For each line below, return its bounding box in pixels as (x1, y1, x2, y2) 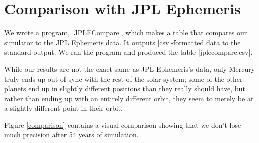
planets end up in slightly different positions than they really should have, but (4, 83, 245, 94)
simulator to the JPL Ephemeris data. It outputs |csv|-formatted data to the (4, 37, 241, 47)
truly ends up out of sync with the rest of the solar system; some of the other (4, 73, 243, 84)
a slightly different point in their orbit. (4, 103, 123, 113)
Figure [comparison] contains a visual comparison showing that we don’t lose (4, 119, 241, 130)
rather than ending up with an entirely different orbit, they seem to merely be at (4, 93, 254, 103)
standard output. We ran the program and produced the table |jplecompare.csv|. (4, 47, 253, 57)
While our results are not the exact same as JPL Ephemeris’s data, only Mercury (4, 63, 255, 74)
